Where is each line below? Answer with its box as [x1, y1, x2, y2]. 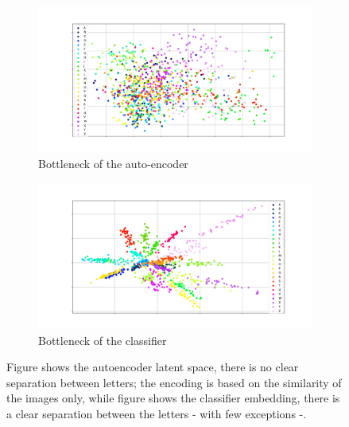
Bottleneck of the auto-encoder [38, 155, 188, 172]
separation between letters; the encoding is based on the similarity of [6, 374, 342, 390]
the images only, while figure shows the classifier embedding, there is [6, 390, 340, 406]
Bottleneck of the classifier [38, 331, 167, 348]
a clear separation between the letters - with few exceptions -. [6, 405, 307, 421]
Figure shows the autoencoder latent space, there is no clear [6, 358, 299, 375]
